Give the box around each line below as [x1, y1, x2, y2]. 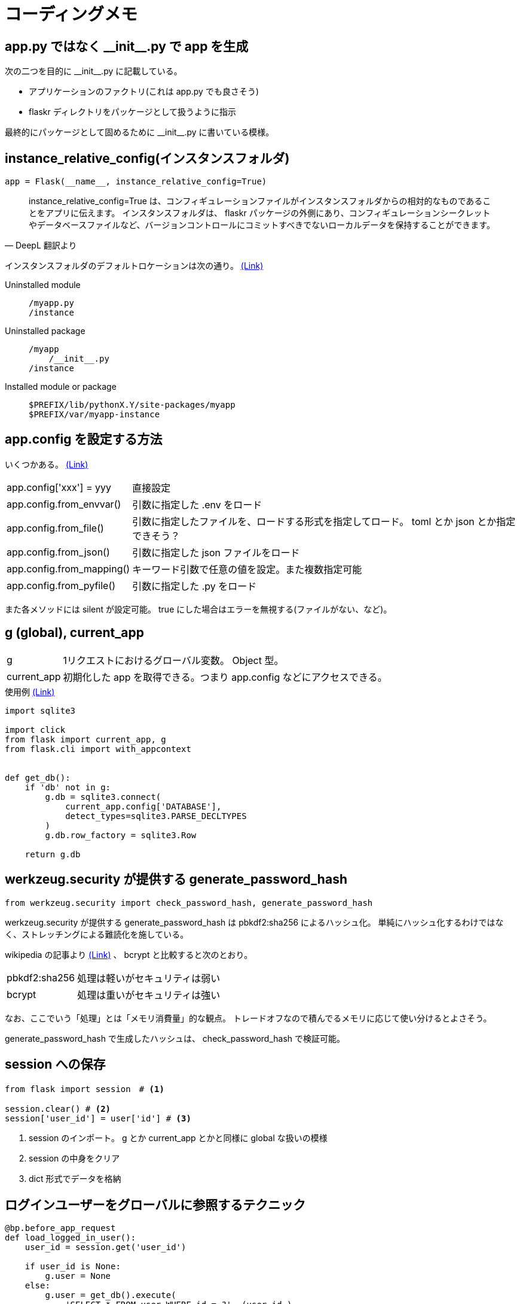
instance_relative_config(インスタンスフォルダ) [5, 150, 290, 166]
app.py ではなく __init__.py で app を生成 [5, 38, 249, 54]
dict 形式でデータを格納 [29, 1173, 121, 1184]
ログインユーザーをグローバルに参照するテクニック [5, 1197, 306, 1212]
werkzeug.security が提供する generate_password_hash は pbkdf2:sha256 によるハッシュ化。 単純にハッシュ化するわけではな [5, 917, 504, 927]
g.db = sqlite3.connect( [45, 792, 161, 802]
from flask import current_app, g [5, 734, 166, 744]
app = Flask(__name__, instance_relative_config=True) [5, 177, 267, 187]
